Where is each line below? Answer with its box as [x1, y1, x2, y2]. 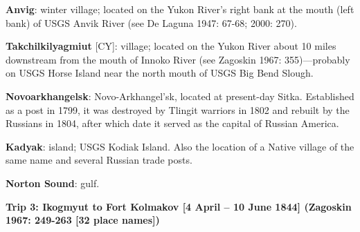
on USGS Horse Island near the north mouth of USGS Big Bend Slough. [6, 66, 314, 80]
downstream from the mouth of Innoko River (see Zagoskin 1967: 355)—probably [6, 52, 350, 66]
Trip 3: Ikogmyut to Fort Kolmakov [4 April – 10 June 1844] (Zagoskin [6, 199, 352, 213]
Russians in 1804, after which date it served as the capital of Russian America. [6, 116, 339, 130]
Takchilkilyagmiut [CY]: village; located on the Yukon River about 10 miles [6, 39, 336, 53]
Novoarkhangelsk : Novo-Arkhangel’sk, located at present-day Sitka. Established [6, 88, 354, 103]
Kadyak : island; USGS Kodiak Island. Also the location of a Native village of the [6, 139, 354, 153]
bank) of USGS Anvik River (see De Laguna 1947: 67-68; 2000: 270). [6, 15, 297, 30]
